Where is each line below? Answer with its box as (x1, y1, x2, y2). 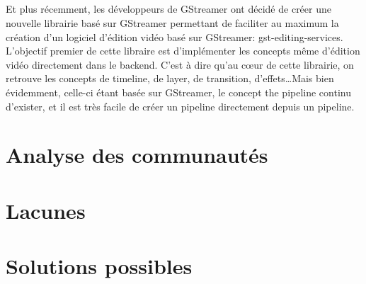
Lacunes (6, 195, 86, 225)
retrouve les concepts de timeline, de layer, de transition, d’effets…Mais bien (6, 71, 334, 86)
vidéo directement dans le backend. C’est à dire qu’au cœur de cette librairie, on (6, 57, 354, 72)
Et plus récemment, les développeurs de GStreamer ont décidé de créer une (6, 1, 331, 16)
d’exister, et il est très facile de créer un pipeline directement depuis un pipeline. (6, 98, 355, 113)
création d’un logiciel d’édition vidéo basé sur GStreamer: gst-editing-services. (6, 29, 343, 44)
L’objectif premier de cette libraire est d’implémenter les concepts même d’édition (6, 43, 360, 58)
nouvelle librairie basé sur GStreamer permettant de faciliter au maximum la (6, 15, 339, 30)
